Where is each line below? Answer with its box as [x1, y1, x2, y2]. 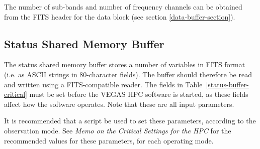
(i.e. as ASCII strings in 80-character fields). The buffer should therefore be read [4, 69, 252, 79]
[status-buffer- [206, 79, 249, 89]
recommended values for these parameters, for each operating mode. [4, 135, 214, 145]
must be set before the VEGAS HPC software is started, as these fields [29, 89, 248, 99]
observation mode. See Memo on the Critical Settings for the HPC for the [4, 125, 231, 135]
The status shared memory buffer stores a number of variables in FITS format [4, 59, 245, 70]
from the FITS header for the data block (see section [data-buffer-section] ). [4, 11, 235, 22]
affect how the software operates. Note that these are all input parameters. [4, 98, 234, 109]
